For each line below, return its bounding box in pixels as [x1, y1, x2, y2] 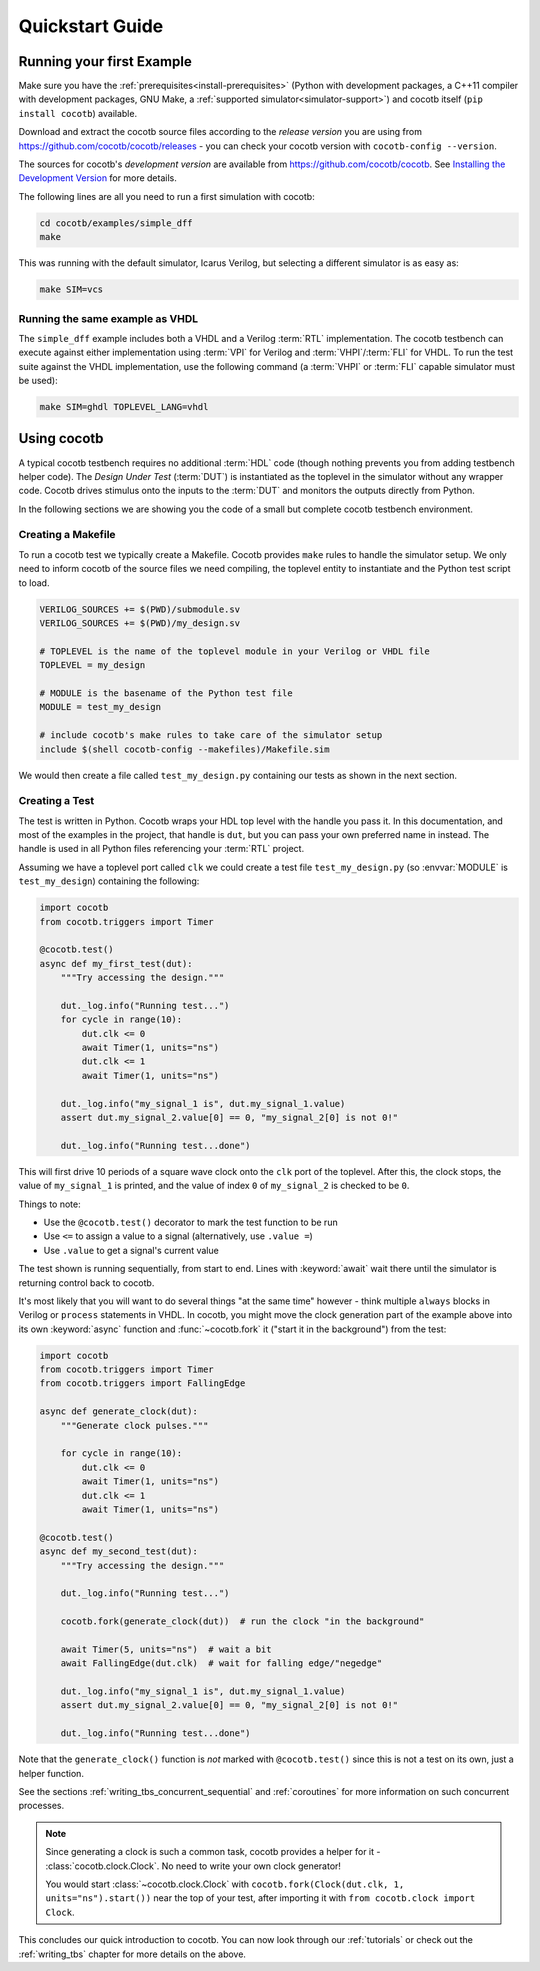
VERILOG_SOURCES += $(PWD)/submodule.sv [39, 603, 240, 615]
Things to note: [18, 1198, 81, 1210]
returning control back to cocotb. [18, 1276, 155, 1289]
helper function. [18, 1767, 85, 1779]
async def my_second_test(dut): [39, 1546, 199, 1557]
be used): [18, 375, 59, 387]
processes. [18, 1800, 65, 1812]
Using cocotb [18, 430, 104, 447]
